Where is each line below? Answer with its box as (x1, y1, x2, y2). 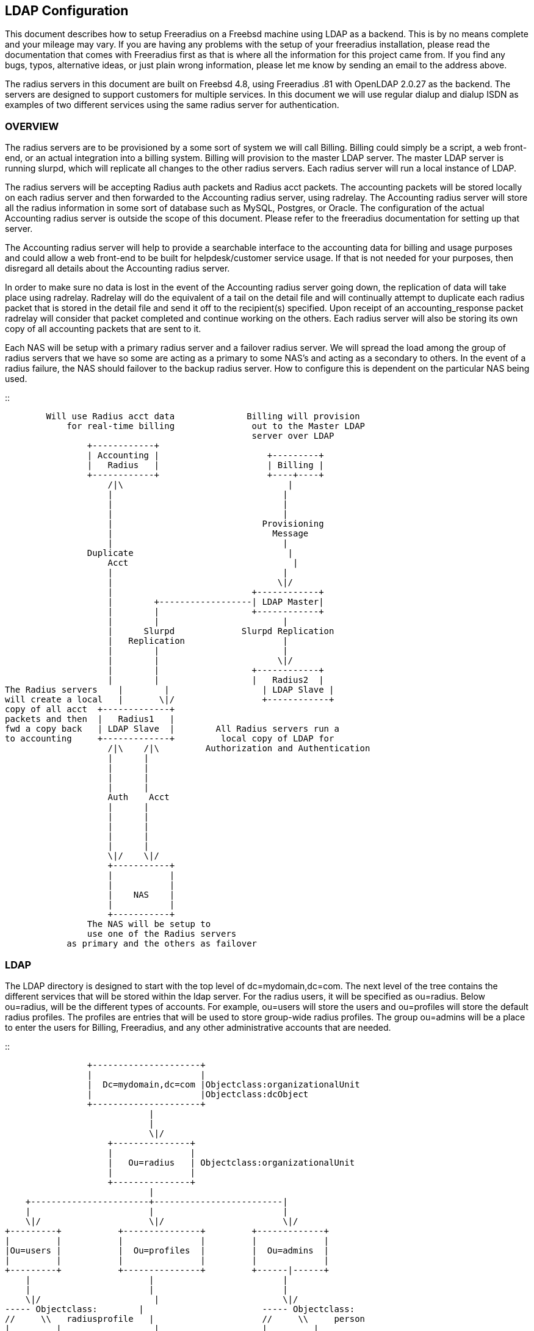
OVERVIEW (5, 120, 59, 132)
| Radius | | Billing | (87, 460, 324, 471)
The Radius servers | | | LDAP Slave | (5, 685, 334, 695)
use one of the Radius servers (87, 929, 237, 939)
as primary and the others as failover (67, 939, 258, 949)
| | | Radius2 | (107, 675, 324, 685)
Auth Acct (107, 792, 170, 803)
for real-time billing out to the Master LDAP (67, 421, 366, 431)
